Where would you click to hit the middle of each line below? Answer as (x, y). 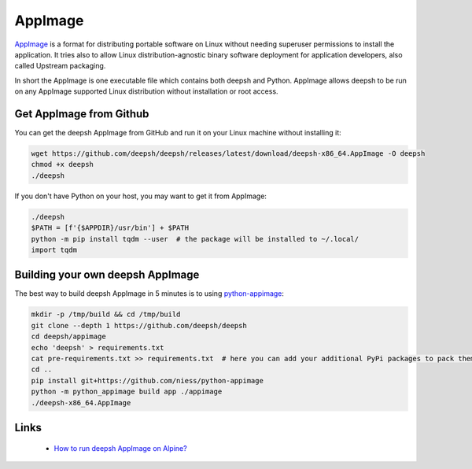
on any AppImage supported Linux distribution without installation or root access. (146, 91)
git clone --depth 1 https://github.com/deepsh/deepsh (139, 325)
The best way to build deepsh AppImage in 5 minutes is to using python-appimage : (149, 294)
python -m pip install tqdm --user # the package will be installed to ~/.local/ (195, 239)
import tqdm (54, 249)
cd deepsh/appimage (68, 337)
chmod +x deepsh (63, 164)
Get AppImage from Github (82, 114)
